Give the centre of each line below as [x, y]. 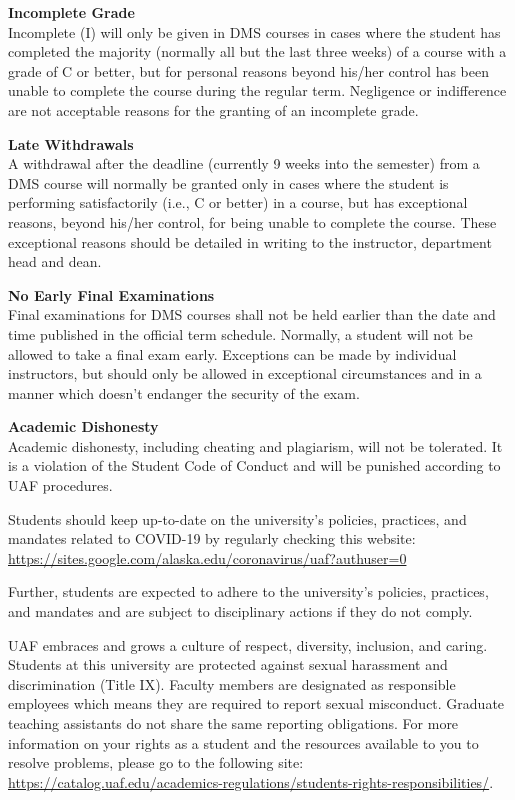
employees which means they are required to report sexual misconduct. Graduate [256, 703]
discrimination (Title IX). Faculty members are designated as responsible [232, 683]
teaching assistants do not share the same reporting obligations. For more [233, 723]
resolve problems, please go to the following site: [156, 762]
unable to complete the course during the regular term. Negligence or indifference [257, 90]
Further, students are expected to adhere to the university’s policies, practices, [248, 591]
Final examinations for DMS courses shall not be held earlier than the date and [252, 314]
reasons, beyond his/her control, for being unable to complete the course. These [252, 221]
